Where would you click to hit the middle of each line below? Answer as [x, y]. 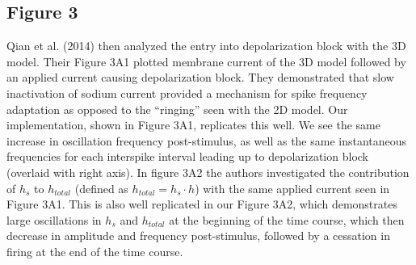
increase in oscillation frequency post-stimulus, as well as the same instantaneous [207, 140]
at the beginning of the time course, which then [287, 219]
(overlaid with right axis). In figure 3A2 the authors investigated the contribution [208, 172]
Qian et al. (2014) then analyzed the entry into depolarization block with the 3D [206, 46]
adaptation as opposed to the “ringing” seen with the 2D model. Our [177, 109]
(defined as [101, 188]
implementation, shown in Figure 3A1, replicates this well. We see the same [193, 125]
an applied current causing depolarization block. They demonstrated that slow [200, 77]
